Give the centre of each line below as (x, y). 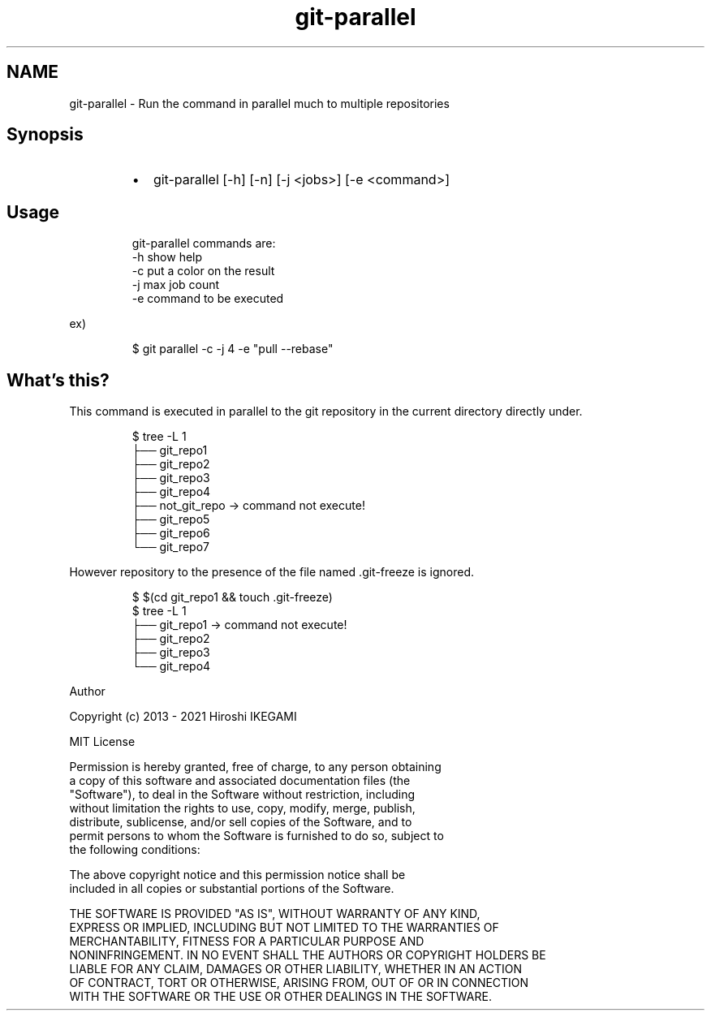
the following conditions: (135, 850)
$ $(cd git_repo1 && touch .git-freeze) (232, 597)
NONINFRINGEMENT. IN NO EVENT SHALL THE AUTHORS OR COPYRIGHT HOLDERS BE (308, 955)
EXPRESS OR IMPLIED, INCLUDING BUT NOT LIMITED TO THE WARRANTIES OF (284, 928)
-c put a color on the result (203, 271)
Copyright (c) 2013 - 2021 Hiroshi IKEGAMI (183, 717)
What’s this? (58, 380)
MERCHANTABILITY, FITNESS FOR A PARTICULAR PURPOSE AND (247, 942)
